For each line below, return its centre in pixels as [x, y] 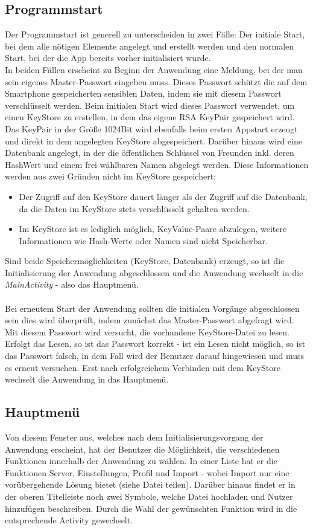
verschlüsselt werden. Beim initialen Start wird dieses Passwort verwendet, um [150, 105]
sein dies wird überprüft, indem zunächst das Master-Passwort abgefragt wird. [150, 320]
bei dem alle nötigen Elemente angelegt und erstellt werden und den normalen [150, 46]
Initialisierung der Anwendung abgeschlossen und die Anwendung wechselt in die [154, 272]
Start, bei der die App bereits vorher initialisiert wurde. [108, 58]
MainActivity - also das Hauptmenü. [72, 284]
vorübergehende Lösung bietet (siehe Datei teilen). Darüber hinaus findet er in [150, 484]
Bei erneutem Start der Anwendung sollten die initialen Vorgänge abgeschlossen [152, 308]
